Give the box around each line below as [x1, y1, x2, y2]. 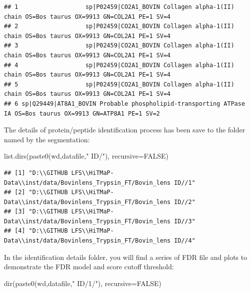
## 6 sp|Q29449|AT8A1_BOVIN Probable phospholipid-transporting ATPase [4, 100, 245, 107]
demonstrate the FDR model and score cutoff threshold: [4, 261, 174, 272]
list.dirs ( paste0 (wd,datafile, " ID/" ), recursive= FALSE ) [4, 151, 169, 161]
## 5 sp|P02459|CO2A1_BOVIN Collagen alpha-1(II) [4, 81, 235, 88]
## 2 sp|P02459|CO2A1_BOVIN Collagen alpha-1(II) [4, 23, 235, 30]
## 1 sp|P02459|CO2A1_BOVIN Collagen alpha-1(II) [4, 3, 235, 10]
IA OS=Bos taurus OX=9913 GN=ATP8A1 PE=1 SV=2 [4, 110, 160, 117]
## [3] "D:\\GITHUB [4, 208, 68, 215]
